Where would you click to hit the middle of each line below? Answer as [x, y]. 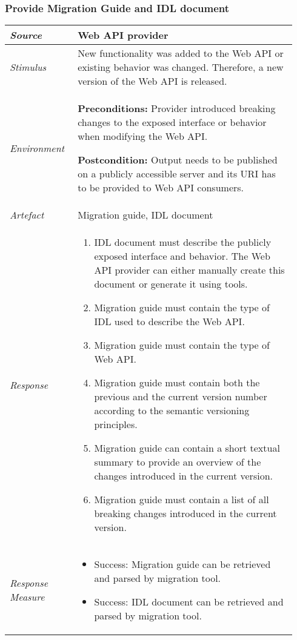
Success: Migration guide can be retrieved [182, 564]
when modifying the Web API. [143, 136]
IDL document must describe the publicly [183, 242]
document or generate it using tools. [171, 284]
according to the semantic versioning [172, 411]
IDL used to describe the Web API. [169, 322]
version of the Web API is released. [152, 81]
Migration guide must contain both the [177, 383]
